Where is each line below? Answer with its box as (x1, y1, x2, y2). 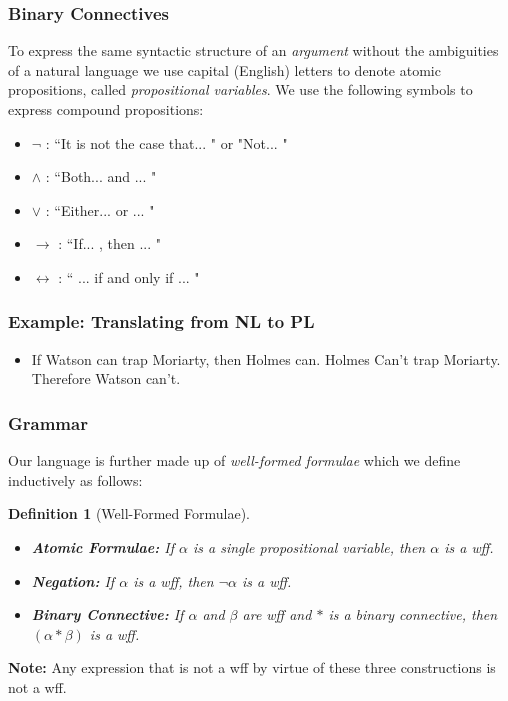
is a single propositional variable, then (192, 536, 426, 557)
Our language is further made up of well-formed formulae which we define (8, 450, 461, 471)
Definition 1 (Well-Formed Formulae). (8, 503, 250, 524)
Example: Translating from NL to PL (8, 309, 315, 334)
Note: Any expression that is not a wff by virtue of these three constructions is (8, 657, 496, 678)
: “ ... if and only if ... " (58, 266, 200, 287)
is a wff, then (133, 570, 214, 591)
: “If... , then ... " (58, 233, 162, 254)
